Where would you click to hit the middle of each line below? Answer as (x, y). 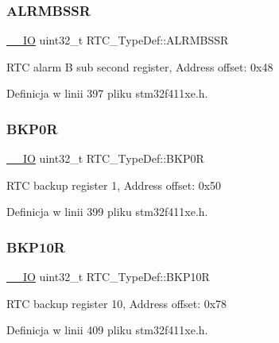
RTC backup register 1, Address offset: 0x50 (114, 185)
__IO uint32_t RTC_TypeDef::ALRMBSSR (118, 40)
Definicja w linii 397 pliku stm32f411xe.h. (107, 93)
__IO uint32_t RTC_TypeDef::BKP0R (105, 158)
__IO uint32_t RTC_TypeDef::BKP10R (108, 277)
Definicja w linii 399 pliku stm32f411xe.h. (107, 212)
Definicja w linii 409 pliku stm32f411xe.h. (107, 330)
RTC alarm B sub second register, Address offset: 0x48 (140, 66)
